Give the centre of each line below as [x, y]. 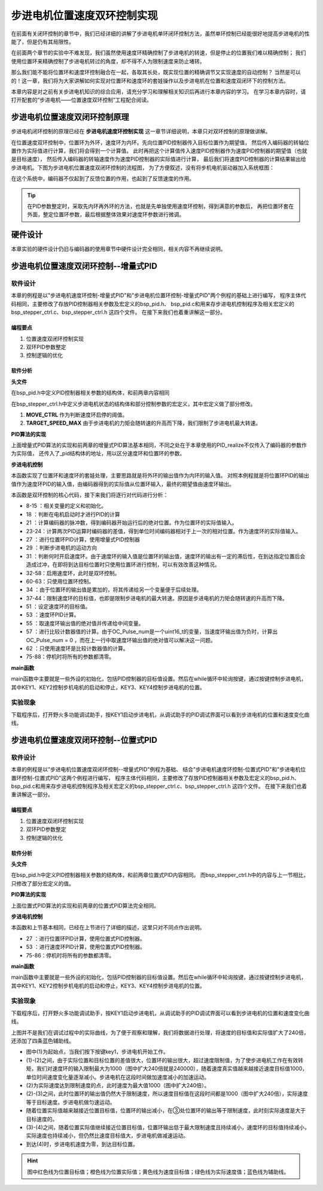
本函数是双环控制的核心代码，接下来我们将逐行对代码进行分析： [90, 495]
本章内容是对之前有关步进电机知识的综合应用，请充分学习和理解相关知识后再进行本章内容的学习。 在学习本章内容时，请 [159, 91]
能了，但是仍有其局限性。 [42, 41]
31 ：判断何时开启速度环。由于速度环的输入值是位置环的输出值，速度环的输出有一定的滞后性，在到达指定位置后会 [166, 556]
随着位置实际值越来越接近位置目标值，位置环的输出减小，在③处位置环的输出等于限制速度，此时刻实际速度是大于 [166, 1111]
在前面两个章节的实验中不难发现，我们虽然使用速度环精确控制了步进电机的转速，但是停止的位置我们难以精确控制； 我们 [159, 53]
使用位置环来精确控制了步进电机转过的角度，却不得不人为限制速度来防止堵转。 [108, 61]
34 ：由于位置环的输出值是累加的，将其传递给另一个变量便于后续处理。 [114, 590]
